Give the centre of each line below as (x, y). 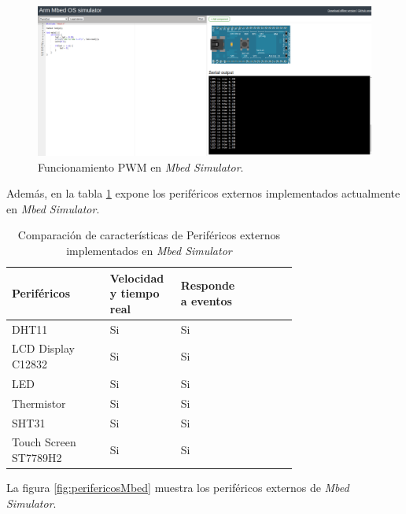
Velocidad (137, 277)
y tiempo (135, 293)
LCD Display (43, 348)
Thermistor (39, 403)
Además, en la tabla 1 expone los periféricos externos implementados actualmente (203, 193)
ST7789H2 (37, 458)
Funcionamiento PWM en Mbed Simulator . (141, 166)
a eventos (206, 301)
